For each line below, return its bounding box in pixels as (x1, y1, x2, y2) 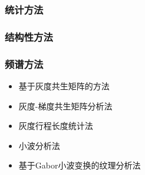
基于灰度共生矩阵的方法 (18, 79, 110, 92)
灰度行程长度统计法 (18, 119, 93, 132)
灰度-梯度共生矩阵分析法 (18, 99, 113, 112)
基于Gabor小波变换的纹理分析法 (18, 159, 141, 171)
